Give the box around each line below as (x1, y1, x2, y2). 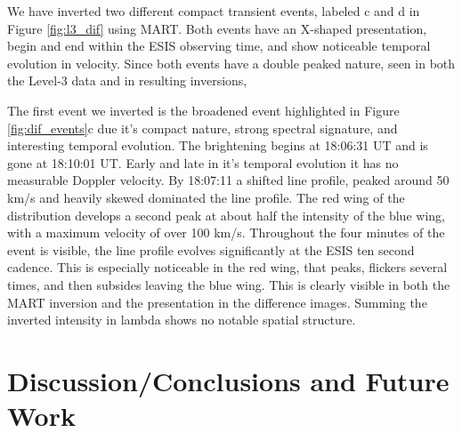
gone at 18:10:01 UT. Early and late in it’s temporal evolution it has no (7, 153, 399, 172)
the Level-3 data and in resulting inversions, (7, 71, 247, 90)
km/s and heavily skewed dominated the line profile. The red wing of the (7, 188, 405, 206)
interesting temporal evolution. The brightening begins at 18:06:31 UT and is (7, 136, 428, 155)
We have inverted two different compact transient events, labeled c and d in (7, 2, 420, 20)
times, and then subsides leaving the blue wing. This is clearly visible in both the (7, 275, 450, 293)
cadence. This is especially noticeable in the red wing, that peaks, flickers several (7, 258, 448, 277)
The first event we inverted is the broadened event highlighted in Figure (7, 100, 400, 119)
